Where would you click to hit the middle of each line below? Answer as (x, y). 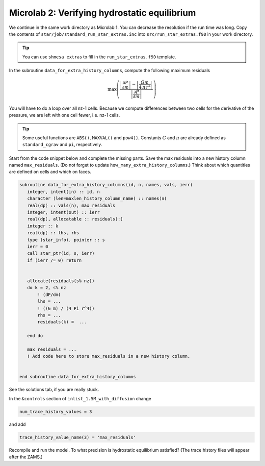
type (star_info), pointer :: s (66, 240)
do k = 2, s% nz (47, 288)
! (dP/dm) (49, 294)
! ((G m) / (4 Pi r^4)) (66, 308)
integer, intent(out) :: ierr (64, 212)
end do (35, 336)
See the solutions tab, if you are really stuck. (54, 390)
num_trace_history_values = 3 (56, 411)
